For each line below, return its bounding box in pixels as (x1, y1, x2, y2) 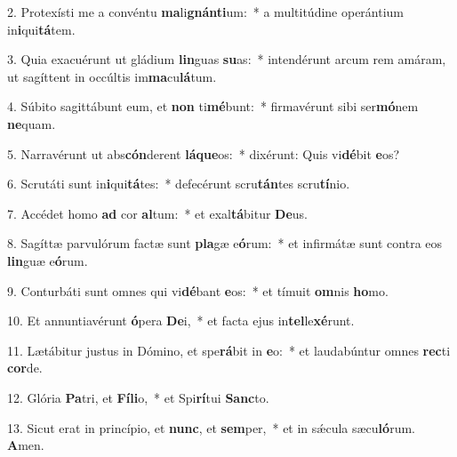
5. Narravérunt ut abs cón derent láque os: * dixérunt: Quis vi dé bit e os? (7, 144, 400, 163)
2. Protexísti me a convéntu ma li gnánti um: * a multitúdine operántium (7, 3, 405, 20)
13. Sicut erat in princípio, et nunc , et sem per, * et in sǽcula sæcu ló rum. (7, 418, 415, 437)
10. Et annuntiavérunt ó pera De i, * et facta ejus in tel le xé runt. (7, 311, 355, 330)
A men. (7, 436, 44, 454)
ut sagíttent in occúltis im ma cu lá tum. (7, 67, 217, 85)
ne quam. (7, 114, 56, 132)
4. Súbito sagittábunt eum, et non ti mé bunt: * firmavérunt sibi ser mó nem (7, 97, 419, 116)
